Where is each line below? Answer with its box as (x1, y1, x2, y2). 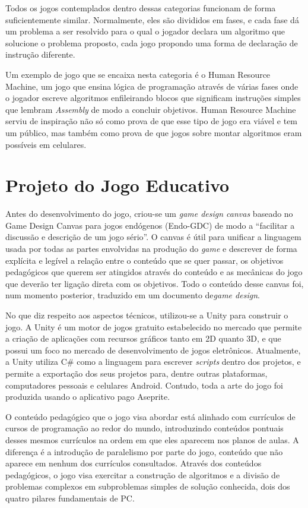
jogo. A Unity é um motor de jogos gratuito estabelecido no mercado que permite (5, 320, 302, 333)
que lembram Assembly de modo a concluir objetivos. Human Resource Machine (5, 103, 296, 115)
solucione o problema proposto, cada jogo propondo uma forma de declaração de (5, 36, 298, 49)
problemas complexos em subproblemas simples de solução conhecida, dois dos (5, 480, 290, 493)
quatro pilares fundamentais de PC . (5, 491, 135, 504)
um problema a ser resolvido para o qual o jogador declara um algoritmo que (5, 25, 285, 37)
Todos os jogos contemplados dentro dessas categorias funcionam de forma (5, 2, 276, 14)
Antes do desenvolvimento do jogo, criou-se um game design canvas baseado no (5, 207, 293, 220)
